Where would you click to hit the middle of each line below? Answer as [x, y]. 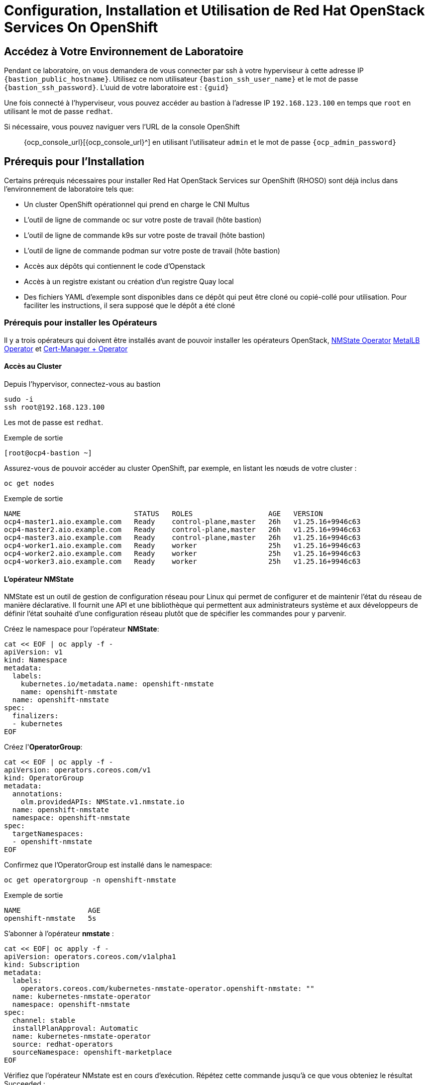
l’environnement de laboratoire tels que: [69, 189]
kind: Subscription [42, 965]
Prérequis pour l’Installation [74, 161]
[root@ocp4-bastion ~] [48, 453]
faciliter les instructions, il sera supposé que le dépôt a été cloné [130, 306]
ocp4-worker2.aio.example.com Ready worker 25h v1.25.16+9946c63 [182, 553]
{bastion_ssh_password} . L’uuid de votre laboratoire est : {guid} [117, 88]
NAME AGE [52, 911]
